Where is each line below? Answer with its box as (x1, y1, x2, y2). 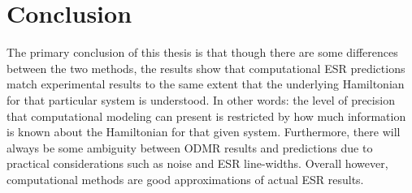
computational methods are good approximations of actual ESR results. (7, 170, 364, 187)
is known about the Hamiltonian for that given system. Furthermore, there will (7, 123, 401, 140)
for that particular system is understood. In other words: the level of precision (7, 91, 395, 108)
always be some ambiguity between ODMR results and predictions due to (7, 139, 373, 156)
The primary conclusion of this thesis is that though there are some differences (7, 44, 398, 61)
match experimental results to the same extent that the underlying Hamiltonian (7, 75, 405, 92)
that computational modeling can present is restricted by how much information (7, 107, 406, 124)
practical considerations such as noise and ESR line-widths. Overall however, (7, 155, 388, 172)
